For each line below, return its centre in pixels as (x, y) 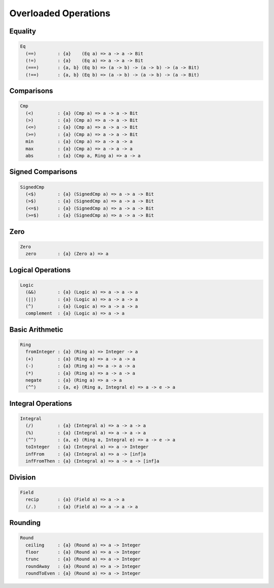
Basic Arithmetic (36, 330)
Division (23, 477)
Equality (23, 31)
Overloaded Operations (60, 13)
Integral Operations (41, 403)
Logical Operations (40, 270)
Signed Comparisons (43, 172)
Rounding (25, 523)
